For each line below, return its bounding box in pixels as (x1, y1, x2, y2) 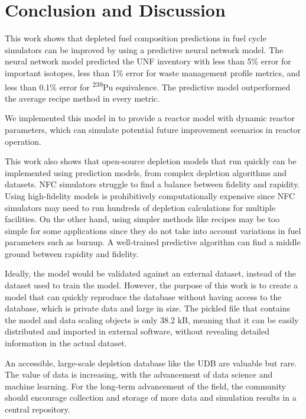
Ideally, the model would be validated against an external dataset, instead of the (5, 267, 297, 280)
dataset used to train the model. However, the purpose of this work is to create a (5, 279, 298, 291)
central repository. (5, 403, 70, 415)
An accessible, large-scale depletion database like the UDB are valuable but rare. (5, 356, 297, 369)
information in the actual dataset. (5, 337, 127, 349)
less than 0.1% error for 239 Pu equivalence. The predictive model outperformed (5, 79, 291, 93)
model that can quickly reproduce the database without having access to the (5, 290, 282, 303)
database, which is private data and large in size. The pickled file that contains (5, 302, 290, 314)
